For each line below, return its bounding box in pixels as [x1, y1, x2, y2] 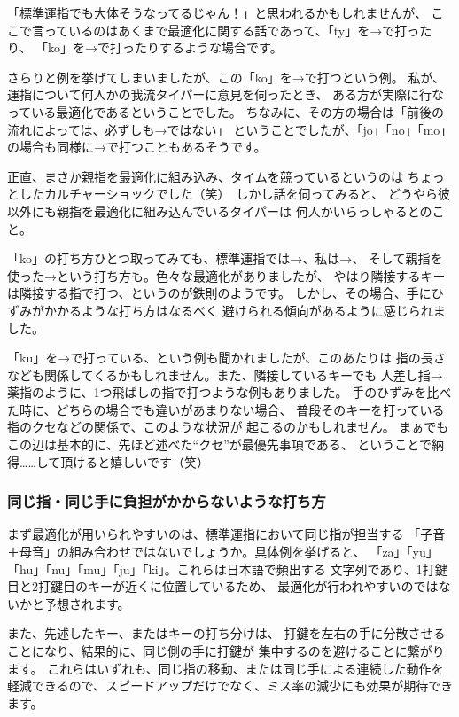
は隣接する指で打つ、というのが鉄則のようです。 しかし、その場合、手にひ [7, 284, 444, 302]
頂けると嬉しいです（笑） [60, 452, 209, 471]
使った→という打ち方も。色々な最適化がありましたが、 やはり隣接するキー [7, 266, 446, 284]
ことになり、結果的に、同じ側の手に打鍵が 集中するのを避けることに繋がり [7, 642, 445, 660]
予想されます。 [43, 594, 130, 612]
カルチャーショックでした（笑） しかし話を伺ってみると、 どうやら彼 [43, 184, 450, 203]
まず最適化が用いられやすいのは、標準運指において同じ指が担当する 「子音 [7, 525, 446, 543]
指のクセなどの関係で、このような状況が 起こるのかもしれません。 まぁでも [7, 417, 449, 436]
